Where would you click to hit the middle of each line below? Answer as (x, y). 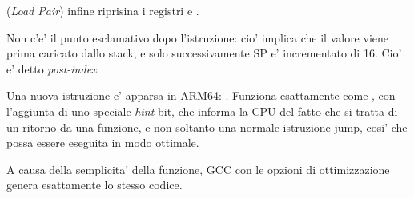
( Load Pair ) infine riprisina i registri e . (103, 10)
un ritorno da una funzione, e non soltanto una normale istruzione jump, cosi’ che (207, 127)
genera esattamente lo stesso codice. (94, 185)
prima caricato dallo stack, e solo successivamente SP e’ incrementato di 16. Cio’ (204, 53)
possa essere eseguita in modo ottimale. (103, 143)
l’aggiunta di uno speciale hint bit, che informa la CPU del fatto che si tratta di (202, 111)
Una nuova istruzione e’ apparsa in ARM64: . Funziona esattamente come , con (201, 95)
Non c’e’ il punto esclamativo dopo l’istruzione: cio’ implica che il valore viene (197, 37)
